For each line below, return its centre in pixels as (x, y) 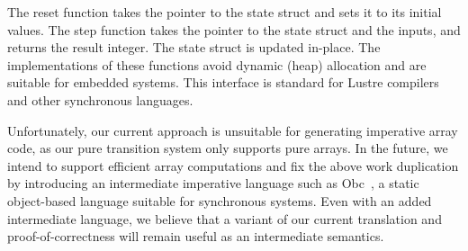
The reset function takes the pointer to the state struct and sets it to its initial (225, 12)
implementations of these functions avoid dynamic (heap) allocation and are (217, 64)
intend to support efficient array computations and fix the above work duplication (233, 165)
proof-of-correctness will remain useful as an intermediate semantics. (196, 236)
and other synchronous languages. (100, 99)
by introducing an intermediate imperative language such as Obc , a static (213, 183)
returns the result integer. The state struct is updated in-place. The (194, 47)
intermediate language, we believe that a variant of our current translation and (225, 218)
